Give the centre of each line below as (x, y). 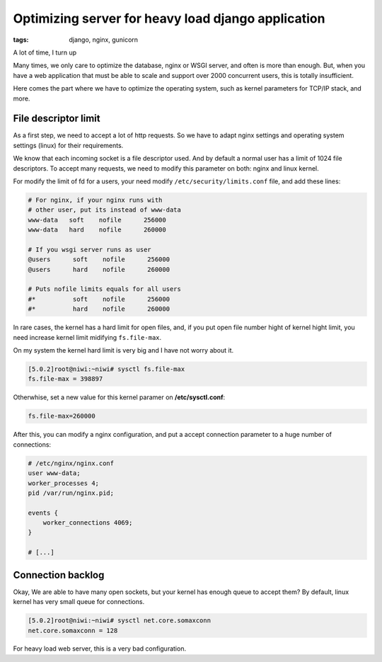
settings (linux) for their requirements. (68, 145)
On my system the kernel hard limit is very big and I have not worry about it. (123, 350)
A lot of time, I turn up (45, 52)
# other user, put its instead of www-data (105, 210)
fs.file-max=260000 (62, 416)
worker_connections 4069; (88, 523)
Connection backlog (59, 575)
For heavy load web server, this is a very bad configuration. (100, 649)
